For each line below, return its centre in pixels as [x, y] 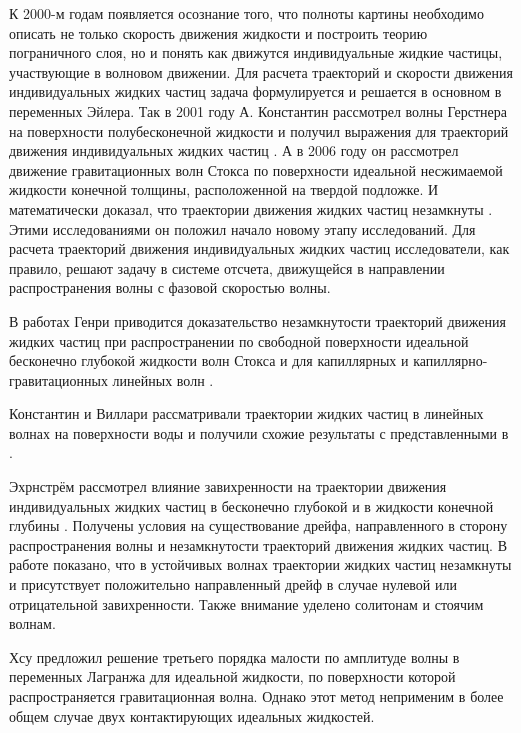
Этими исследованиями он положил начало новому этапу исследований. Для [242, 228]
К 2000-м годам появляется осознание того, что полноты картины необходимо [246, 13]
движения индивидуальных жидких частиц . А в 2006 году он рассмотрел [234, 150]
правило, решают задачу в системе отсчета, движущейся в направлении [227, 267]
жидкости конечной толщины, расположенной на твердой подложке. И [224, 189]
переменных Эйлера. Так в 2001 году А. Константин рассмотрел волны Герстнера [258, 110]
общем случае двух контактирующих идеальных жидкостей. [192, 715]
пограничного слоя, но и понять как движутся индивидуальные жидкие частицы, [256, 52]
